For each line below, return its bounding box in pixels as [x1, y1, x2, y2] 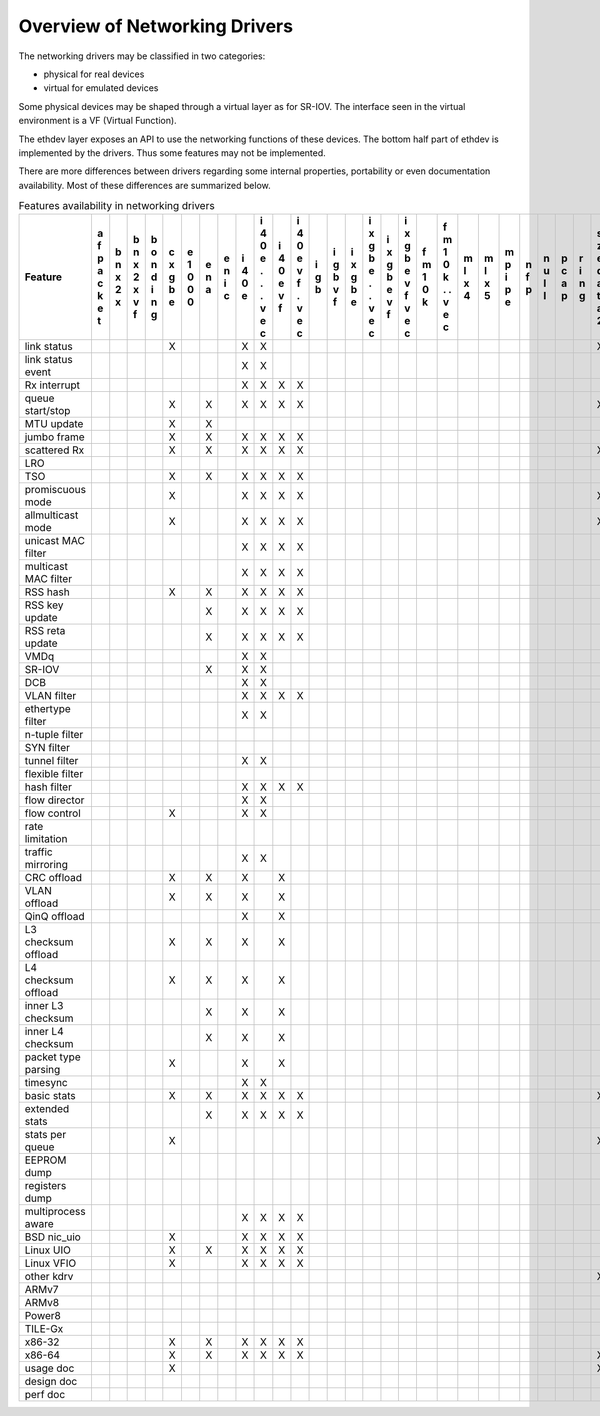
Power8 [24, 1309, 62, 1323]
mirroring [24, 858, 69, 872]
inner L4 [24, 1025, 64, 1039]
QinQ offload [24, 910, 85, 924]
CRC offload [24, 871, 83, 885]
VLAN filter [24, 689, 77, 703]
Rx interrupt [24, 378, 80, 392]
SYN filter [24, 741, 70, 755]
